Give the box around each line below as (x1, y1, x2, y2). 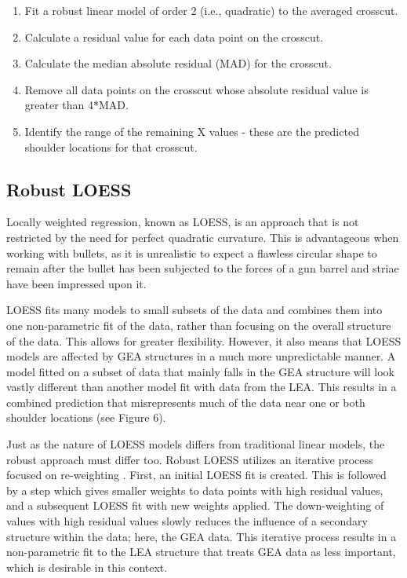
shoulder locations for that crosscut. (24, 138, 198, 155)
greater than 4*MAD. (24, 97, 129, 113)
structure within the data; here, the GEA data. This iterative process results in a (6, 528, 397, 544)
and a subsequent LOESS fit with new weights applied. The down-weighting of (6, 497, 384, 514)
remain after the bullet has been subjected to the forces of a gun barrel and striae (6, 260, 399, 276)
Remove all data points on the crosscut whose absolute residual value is (24, 81, 369, 97)
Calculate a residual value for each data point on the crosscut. (24, 28, 324, 45)
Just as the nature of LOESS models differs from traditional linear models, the (6, 436, 385, 452)
